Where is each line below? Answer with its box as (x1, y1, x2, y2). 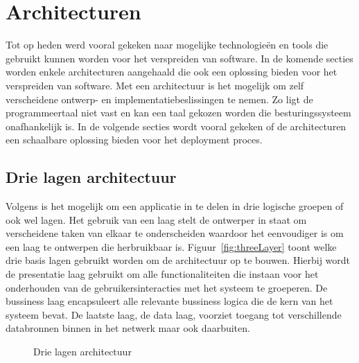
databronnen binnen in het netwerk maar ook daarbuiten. (6, 321, 250, 335)
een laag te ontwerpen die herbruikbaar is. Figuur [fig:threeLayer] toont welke (6, 239, 337, 254)
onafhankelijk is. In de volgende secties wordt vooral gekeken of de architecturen (6, 118, 347, 133)
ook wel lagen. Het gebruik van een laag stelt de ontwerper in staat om (6, 212, 307, 227)
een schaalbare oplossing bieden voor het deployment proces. (6, 132, 263, 147)
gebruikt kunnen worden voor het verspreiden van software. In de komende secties (6, 51, 353, 65)
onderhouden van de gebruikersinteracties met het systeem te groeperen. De (6, 280, 328, 294)
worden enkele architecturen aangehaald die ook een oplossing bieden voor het (6, 64, 338, 79)
